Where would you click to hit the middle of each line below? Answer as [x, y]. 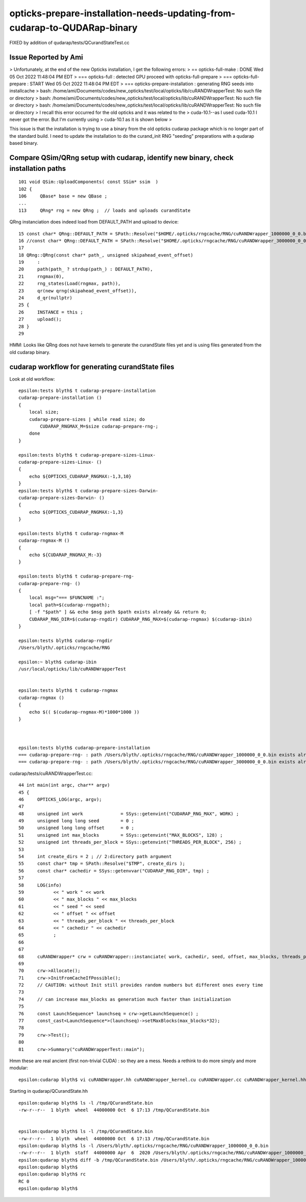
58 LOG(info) [40, 885]
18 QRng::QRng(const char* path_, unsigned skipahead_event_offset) [106, 255]
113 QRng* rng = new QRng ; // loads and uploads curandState [105, 210]
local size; [44, 412]
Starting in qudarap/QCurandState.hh [49, 1091]
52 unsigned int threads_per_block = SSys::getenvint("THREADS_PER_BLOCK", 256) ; [130, 842]
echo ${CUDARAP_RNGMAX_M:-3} [65, 555]
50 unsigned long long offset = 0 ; [76, 828]
